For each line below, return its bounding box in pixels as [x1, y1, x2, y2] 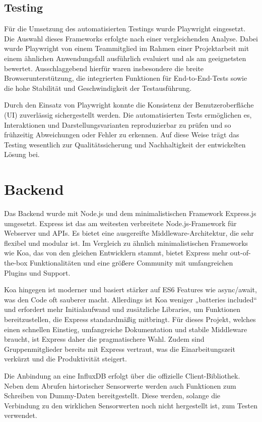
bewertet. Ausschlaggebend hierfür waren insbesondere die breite [4, 63, 204, 73]
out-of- [230, 247, 251, 258]
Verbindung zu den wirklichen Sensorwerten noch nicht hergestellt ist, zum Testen [4, 400, 257, 410]
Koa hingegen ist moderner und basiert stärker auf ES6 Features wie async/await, [4, 284, 257, 295]
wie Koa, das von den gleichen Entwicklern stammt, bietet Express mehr [4, 247, 228, 258]
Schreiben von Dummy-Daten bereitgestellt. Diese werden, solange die [4, 390, 221, 401]
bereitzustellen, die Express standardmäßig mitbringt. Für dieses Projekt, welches [4, 313, 256, 324]
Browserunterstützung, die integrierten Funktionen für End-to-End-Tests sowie [4, 73, 247, 83]
